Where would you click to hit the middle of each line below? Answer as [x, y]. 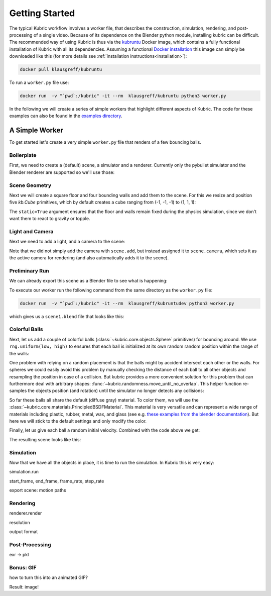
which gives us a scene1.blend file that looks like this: [67, 316]
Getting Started [42, 13]
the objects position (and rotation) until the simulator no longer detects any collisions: [116, 391]
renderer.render [26, 513]
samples [18, 391]
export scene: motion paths [38, 490]
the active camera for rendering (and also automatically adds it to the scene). [89, 258]
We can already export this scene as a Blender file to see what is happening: [88, 281]
